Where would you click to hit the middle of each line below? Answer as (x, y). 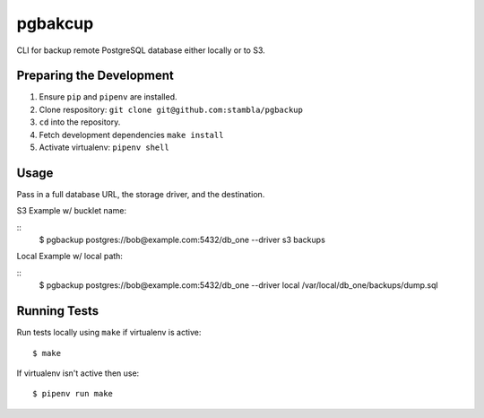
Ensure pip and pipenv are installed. (108, 97)
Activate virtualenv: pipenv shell (104, 147)
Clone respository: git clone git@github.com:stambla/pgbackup (171, 109)
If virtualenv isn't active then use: (78, 373)
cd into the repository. (80, 122)
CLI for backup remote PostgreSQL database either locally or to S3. (141, 50)
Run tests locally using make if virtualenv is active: (109, 333)
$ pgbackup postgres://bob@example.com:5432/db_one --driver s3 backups (182, 240)
